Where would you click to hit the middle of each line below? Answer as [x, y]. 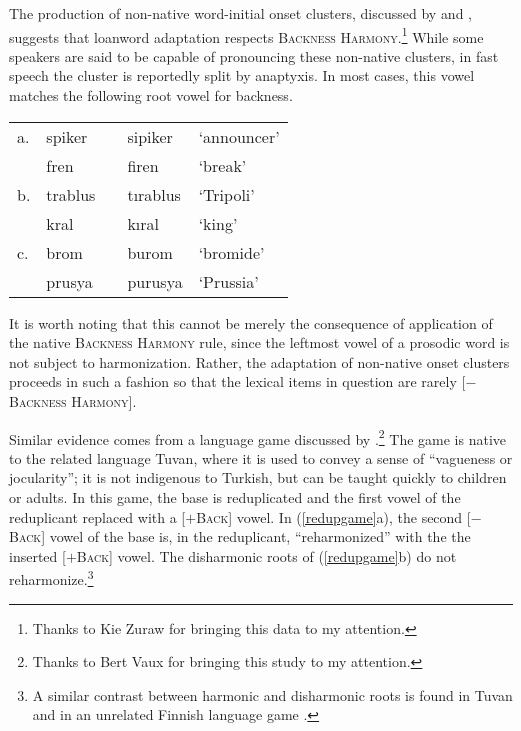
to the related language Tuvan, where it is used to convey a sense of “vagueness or [261, 457]
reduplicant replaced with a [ [97, 516]
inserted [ [37, 555]
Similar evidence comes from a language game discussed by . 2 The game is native [258, 437]
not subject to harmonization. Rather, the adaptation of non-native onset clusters [259, 361]
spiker [67, 136]
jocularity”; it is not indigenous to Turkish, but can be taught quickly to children [258, 477]
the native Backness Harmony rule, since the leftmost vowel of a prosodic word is [259, 342]
